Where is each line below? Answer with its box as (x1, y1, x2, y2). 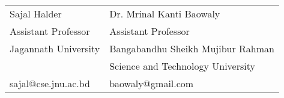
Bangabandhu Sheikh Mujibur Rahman (109, 41, 274, 55)
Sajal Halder (10, 7, 62, 20)
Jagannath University (10, 41, 100, 55)
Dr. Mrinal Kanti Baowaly (109, 7, 220, 20)
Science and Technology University (109, 59, 255, 73)
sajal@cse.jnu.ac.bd (10, 76, 90, 90)
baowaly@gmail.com (109, 76, 194, 90)
